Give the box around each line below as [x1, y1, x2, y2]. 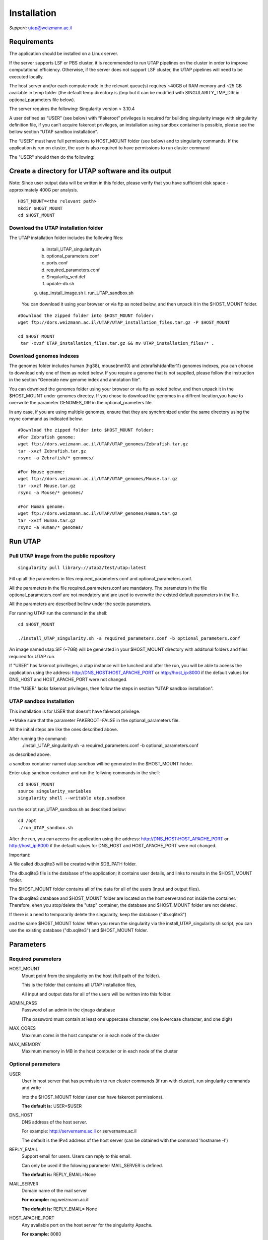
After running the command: [9, 736, 67, 742]
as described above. [9, 751, 51, 757]
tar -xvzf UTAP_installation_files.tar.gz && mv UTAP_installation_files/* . [20, 340, 214, 346]
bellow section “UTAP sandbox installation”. [9, 129, 98, 135]
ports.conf [46, 260, 68, 266]
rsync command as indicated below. [9, 416, 83, 422]
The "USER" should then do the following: [9, 154, 95, 160]
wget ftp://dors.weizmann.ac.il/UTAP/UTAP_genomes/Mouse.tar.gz [18, 476, 178, 482]
